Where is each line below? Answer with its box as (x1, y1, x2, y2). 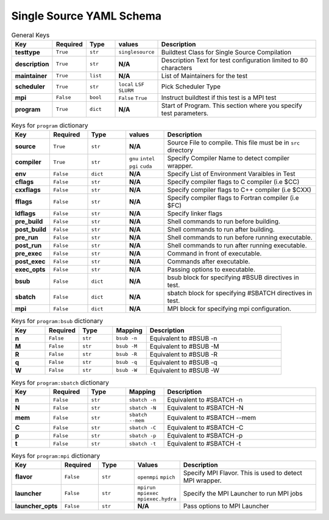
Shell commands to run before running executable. (167, 233, 313, 242)
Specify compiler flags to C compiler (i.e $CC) (167, 177, 300, 186)
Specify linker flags (167, 209, 222, 218)
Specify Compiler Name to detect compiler (167, 154, 290, 163)
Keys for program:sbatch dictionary (11, 378, 109, 386)
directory (167, 146, 194, 155)
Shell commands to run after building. (167, 226, 275, 234)
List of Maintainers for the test (161, 71, 248, 80)
